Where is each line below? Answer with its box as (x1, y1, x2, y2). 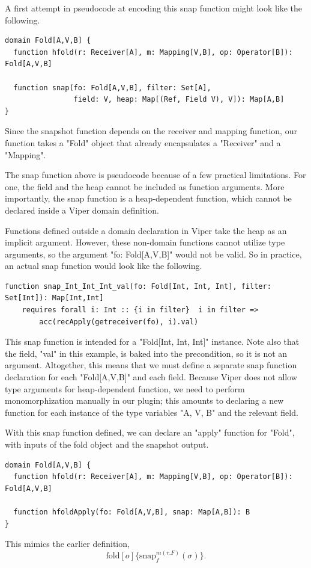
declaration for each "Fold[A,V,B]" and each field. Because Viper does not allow (5, 371, 297, 383)
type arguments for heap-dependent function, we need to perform (5, 382, 245, 395)
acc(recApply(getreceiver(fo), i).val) (39, 317, 199, 326)
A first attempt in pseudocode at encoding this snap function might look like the (5, 2, 303, 14)
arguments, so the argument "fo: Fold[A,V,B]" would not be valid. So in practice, (5, 247, 302, 260)
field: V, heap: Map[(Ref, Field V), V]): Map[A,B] (73, 95, 285, 104)
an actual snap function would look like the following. (5, 259, 202, 272)
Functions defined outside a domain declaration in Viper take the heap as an (5, 224, 287, 236)
